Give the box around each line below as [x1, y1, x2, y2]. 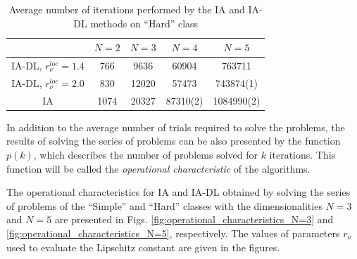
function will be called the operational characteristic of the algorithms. [6, 161, 311, 175]
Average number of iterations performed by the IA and [8, 2, 245, 16]
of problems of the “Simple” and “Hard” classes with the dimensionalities [6, 198, 322, 213]
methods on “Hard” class [90, 15, 199, 30]
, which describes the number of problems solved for [33, 147, 258, 161]
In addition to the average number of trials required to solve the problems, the [6, 119, 345, 134]
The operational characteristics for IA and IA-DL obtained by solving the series [6, 185, 351, 199]
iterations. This [269, 147, 336, 161]
